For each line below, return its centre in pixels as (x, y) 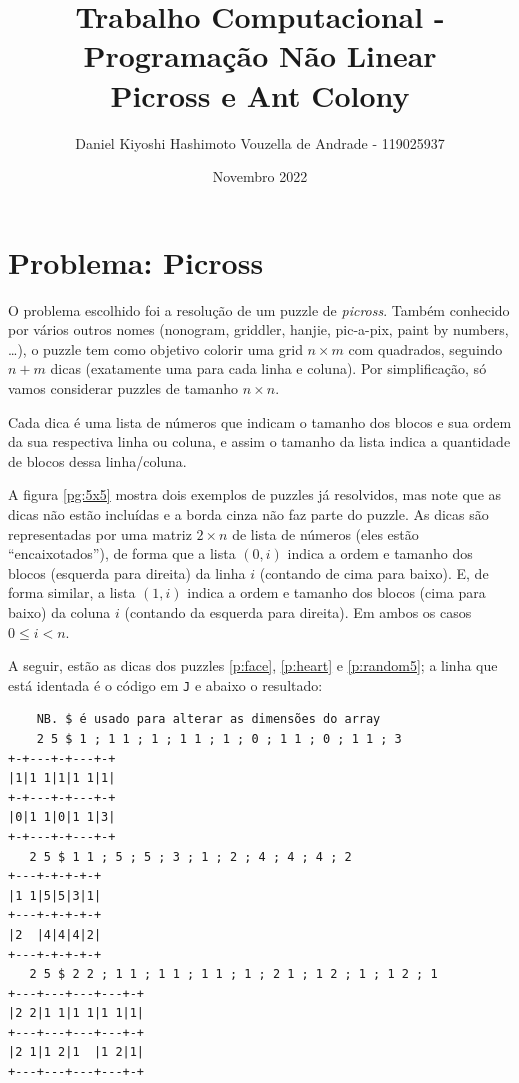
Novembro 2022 (260, 176)
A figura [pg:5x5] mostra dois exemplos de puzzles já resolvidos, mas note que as (255, 494)
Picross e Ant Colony (260, 94)
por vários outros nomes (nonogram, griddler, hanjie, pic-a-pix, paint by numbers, (258, 329)
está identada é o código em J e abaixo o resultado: (165, 684)
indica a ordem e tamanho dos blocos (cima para (336, 592)
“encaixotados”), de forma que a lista (122, 553)
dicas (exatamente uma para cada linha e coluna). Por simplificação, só (268, 368)
